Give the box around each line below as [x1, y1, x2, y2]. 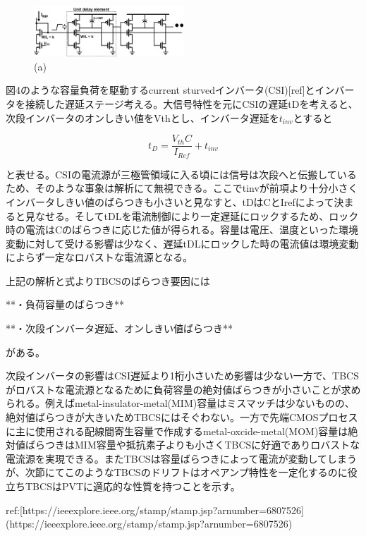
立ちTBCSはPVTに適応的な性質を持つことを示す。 [6, 479, 240, 494]
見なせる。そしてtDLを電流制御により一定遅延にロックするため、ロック [25, 208, 359, 223]
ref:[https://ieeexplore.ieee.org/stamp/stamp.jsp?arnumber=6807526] [6, 502, 304, 517]
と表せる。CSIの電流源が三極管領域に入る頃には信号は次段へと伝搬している [6, 166, 357, 181]
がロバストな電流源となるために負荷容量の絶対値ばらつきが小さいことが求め [6, 382, 361, 396]
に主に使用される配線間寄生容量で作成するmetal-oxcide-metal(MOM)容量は [6, 423, 348, 438]
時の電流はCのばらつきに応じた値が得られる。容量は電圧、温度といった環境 [6, 222, 359, 237]
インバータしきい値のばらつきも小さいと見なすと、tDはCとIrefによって [6, 194, 334, 209]
